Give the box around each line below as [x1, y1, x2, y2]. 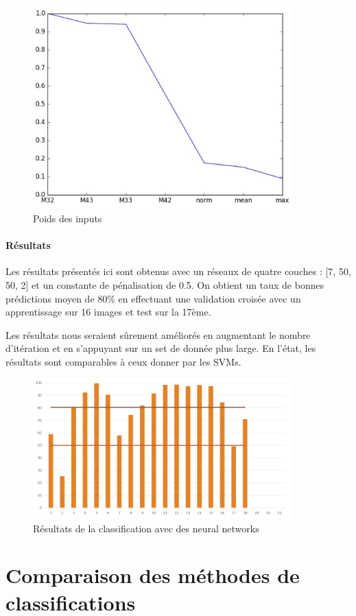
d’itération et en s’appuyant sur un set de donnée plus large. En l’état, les [5, 341, 316, 355]
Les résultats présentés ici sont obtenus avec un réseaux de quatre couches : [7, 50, [5, 264, 351, 279]
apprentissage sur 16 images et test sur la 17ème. [5, 305, 211, 319]
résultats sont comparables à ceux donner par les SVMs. [5, 354, 241, 368]
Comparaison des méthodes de [5, 561, 300, 589]
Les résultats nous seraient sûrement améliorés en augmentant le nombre [5, 327, 311, 342]
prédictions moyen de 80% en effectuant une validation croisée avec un [5, 291, 301, 305]
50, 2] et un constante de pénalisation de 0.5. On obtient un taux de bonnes [5, 277, 324, 292]
